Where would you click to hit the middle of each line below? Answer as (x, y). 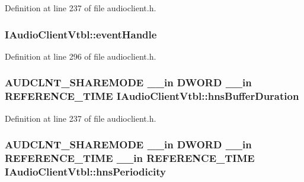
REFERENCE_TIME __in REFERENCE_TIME (130, 157)
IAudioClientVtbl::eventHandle (81, 34)
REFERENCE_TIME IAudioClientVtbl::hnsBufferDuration (152, 96)
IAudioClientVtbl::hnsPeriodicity (86, 171)
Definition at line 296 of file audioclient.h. (81, 56)
